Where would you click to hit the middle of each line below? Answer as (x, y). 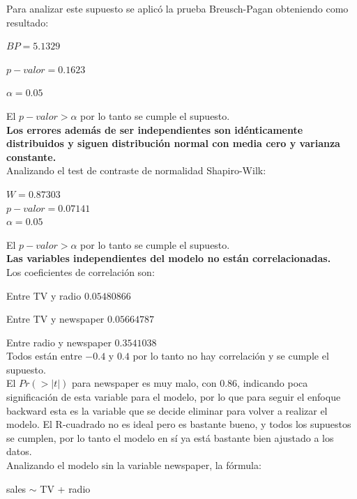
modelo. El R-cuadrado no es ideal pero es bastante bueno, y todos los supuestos (179, 424)
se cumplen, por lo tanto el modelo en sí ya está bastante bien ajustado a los (170, 437)
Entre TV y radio (44, 295)
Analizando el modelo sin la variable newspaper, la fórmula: (134, 465)
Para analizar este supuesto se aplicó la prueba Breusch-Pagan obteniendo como (177, 8)
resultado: (28, 22)
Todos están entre (44, 356)
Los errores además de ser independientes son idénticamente (155, 129)
